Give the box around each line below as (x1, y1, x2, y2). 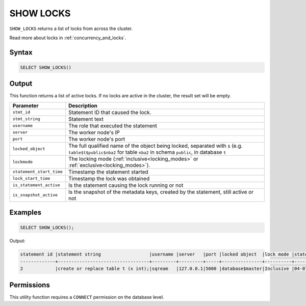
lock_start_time (12, 176, 50, 181)
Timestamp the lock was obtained (68, 175, 150, 182)
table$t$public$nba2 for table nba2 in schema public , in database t (68, 148, 226, 155)
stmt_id (12, 109, 31, 115)
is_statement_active (12, 182, 61, 188)
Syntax (9, 48, 33, 57)
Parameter (12, 102, 39, 109)
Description (68, 102, 98, 109)
